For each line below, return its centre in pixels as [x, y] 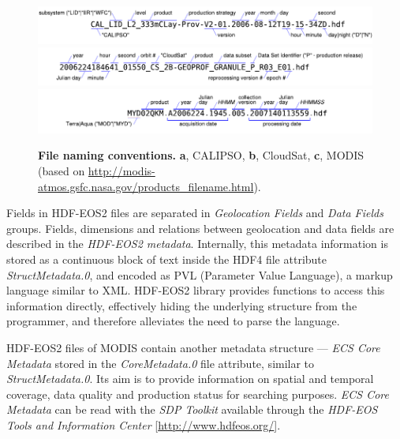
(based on [62, 171]
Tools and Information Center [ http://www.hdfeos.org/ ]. [144, 424]
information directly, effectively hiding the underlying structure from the [182, 305]
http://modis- [121, 171]
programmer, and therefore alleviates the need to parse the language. [173, 321]
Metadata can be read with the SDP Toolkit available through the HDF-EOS [192, 409]
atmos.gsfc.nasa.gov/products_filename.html [146, 186]
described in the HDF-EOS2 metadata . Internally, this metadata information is [197, 244]
